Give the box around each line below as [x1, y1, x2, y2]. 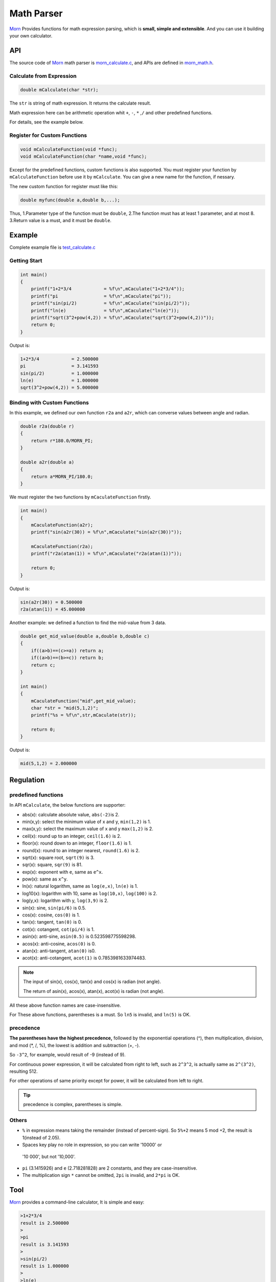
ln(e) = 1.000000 [20, 377, 99, 383]
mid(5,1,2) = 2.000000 [20, 760, 77, 767]
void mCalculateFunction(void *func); [20, 146, 118, 152]
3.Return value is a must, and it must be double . [9, 217, 112, 224]
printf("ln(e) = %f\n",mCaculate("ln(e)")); [31, 308, 179, 313]
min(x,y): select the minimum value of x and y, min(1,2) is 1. [22, 818, 151, 825]
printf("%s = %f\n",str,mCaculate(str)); [31, 712, 136, 718]
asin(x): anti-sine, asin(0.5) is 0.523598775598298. [22, 933, 136, 939]
